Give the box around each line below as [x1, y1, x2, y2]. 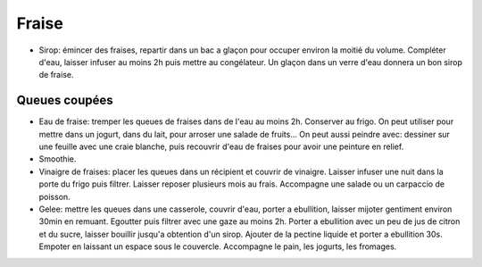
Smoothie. [38, 154, 77, 164]
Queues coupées [16, 93, 113, 108]
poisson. [38, 191, 71, 202]
